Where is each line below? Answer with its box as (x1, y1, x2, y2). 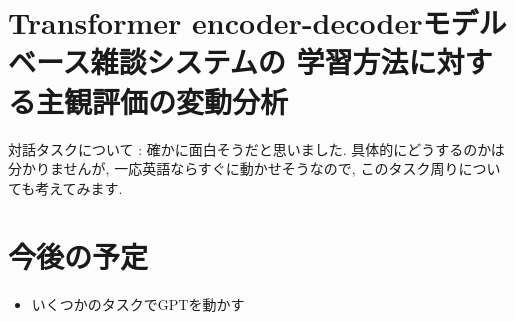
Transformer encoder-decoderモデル (8, 2, 507, 43)
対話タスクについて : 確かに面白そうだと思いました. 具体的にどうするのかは (8, 138, 505, 159)
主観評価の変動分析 (36, 80, 289, 121)
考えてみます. (35, 177, 123, 198)
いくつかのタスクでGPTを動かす (31, 294, 245, 315)
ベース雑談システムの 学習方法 (8, 41, 409, 82)
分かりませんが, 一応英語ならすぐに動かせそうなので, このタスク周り (8, 158, 459, 179)
